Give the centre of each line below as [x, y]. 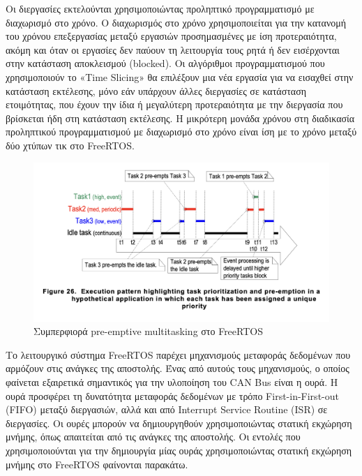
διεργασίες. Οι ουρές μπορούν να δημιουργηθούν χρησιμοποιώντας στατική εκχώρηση [179, 423]
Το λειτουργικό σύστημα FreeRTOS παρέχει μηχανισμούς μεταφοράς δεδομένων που [178, 354]
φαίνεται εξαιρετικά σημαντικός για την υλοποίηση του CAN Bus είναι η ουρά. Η [172, 382]
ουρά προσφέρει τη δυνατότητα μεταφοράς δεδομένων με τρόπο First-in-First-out [172, 395]
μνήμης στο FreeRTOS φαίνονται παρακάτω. [97, 464]
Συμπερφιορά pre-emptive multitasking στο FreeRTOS [148, 331]
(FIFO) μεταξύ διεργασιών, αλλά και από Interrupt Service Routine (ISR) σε [167, 409]
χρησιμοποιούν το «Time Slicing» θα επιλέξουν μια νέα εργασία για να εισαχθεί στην [180, 76]
